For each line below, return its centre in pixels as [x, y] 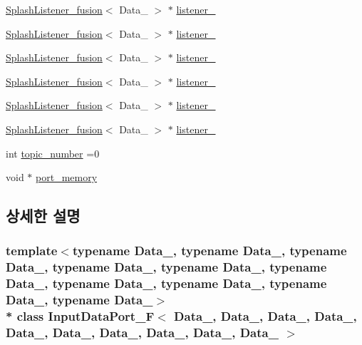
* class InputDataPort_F [80, 316]
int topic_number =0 [53, 153]
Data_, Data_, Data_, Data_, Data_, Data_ [142, 333]
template [32, 251]
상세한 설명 [43, 216]
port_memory [67, 177]
